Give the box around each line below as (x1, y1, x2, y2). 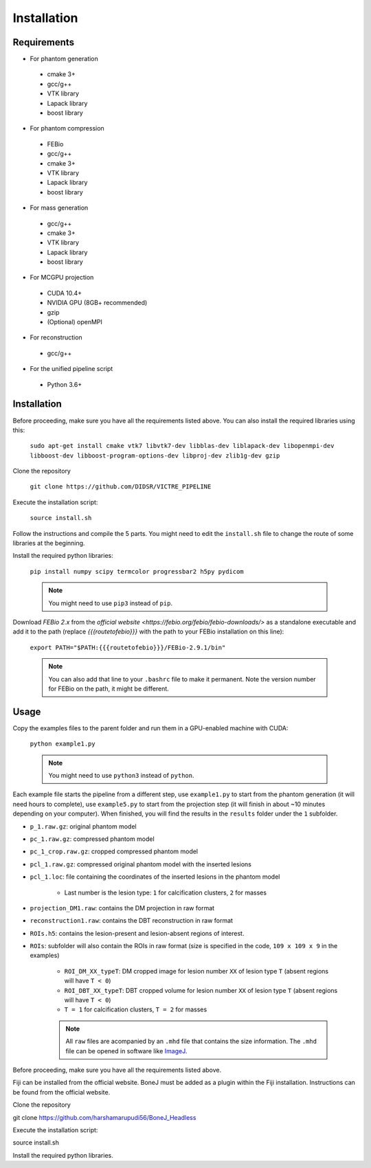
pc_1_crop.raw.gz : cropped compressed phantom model (30, 847, 199, 855)
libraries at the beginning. (12, 539, 85, 548)
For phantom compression (30, 124, 104, 133)
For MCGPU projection (30, 273, 94, 282)
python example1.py (30, 740, 95, 748)
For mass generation (30, 203, 89, 212)
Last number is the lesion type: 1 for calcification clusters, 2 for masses (64, 888, 267, 897)
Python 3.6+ (47, 380, 82, 388)
